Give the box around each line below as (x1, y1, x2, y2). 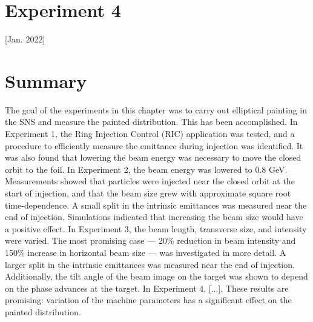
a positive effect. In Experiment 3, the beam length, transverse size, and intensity (5, 222, 307, 235)
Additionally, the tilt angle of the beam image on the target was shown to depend (5, 270, 308, 283)
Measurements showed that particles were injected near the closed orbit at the (5, 175, 295, 187)
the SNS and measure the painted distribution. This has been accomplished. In (5, 115, 298, 128)
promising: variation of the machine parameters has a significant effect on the (5, 293, 292, 306)
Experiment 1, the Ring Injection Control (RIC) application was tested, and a (5, 127, 295, 140)
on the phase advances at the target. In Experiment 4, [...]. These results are (5, 281, 289, 294)
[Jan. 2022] (5, 33, 45, 45)
